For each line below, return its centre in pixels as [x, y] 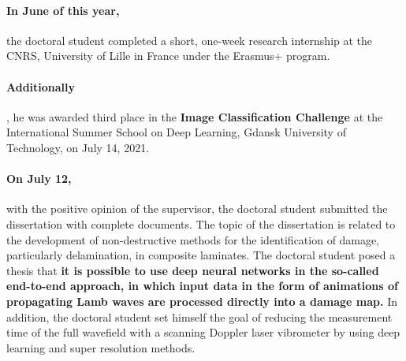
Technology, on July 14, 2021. [78, 147]
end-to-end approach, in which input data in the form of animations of [202, 286]
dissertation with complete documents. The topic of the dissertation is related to [201, 223]
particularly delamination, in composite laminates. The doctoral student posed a [201, 255]
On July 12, [39, 179]
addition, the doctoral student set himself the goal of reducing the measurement [199, 316]
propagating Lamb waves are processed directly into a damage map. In [202, 301]
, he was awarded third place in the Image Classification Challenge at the [195, 116]
